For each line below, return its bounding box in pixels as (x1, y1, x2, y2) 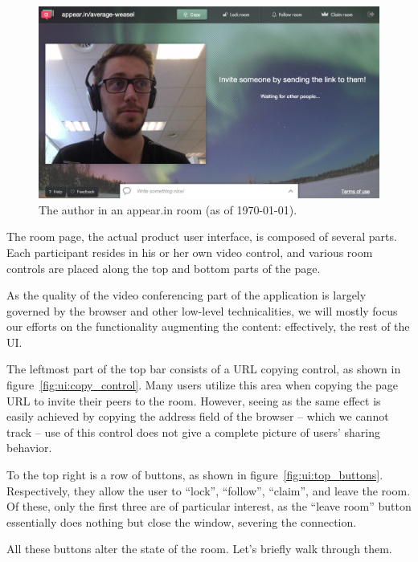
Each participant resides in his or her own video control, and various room (6, 243, 373, 260)
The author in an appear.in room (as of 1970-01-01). (39, 201, 297, 218)
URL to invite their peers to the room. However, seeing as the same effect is (6, 392, 381, 409)
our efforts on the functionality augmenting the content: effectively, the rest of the (6, 318, 410, 335)
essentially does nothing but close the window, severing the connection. (6, 513, 357, 530)
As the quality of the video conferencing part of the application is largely (6, 287, 367, 303)
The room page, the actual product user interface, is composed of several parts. (6, 228, 397, 245)
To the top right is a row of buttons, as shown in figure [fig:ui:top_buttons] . (6, 466, 383, 483)
